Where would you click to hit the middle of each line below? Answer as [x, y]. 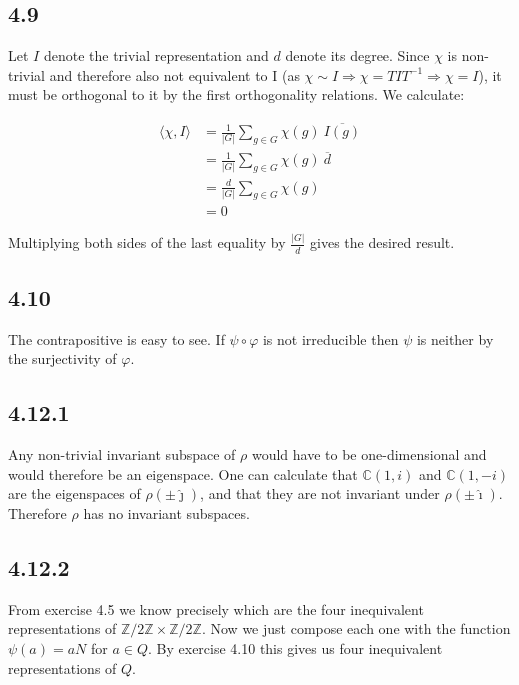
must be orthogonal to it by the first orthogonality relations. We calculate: [236, 94]
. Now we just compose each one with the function [356, 628]
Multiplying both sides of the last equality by [147, 242]
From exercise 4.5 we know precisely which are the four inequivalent [216, 608]
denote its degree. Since [357, 55]
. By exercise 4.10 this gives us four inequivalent [295, 647]
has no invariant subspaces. [166, 512]
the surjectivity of [62, 358]
